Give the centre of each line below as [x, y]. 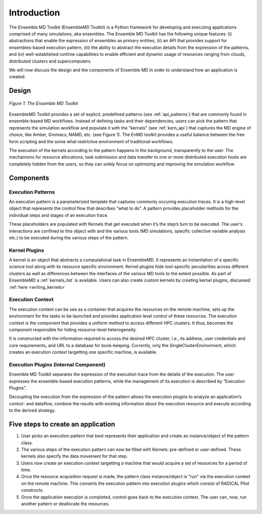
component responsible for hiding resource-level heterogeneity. [73, 330]
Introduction [34, 13]
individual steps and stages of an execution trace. [59, 215]
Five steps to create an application [62, 424]
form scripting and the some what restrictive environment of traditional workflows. [91, 141]
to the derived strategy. [32, 411]
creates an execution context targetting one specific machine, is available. [83, 352]
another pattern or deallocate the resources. [65, 504]
